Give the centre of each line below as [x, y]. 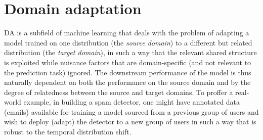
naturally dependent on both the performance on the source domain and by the [127, 82]
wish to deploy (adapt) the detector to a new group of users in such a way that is [130, 122]
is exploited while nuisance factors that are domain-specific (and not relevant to [128, 62]
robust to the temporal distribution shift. [68, 132]
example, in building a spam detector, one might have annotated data [132, 102]
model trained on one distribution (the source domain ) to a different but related [128, 42]
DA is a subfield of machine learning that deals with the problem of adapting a [127, 33]
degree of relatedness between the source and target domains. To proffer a [119, 92]
